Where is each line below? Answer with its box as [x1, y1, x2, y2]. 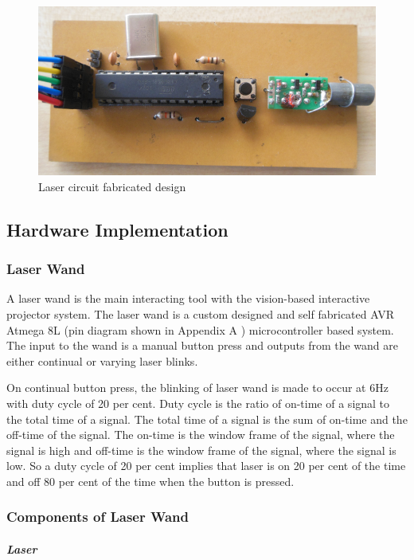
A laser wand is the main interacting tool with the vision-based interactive [6, 290, 370, 307]
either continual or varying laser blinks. [6, 352, 198, 369]
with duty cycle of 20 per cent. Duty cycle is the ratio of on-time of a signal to [6, 395, 390, 411]
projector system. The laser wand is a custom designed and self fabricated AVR [6, 306, 394, 323]
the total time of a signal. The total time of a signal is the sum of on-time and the [6, 410, 408, 427]
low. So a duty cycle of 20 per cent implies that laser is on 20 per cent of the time [6, 457, 406, 474]
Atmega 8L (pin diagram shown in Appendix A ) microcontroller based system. [6, 321, 394, 338]
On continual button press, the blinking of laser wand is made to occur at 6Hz [6, 379, 389, 396]
